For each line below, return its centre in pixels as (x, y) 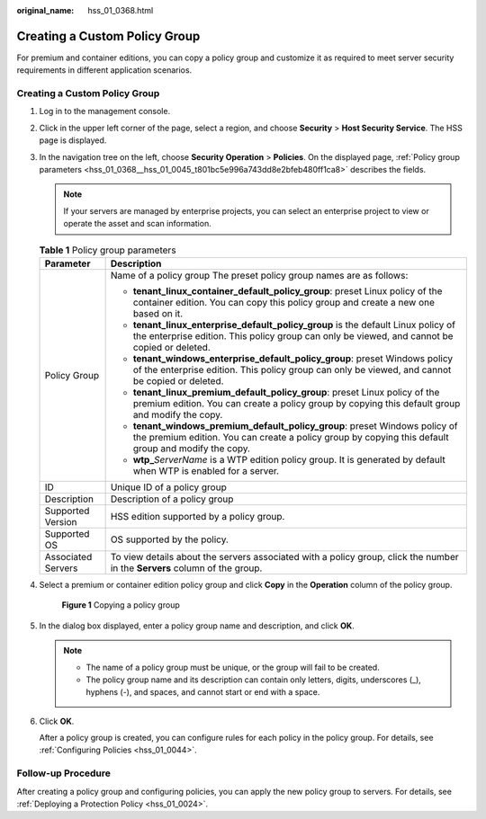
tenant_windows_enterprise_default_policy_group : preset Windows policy (293, 358)
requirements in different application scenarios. (104, 70)
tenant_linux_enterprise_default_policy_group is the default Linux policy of (294, 325)
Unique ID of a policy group (168, 487)
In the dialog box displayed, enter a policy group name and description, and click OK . (197, 626)
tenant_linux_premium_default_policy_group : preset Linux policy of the (286, 392)
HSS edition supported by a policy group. (198, 516)
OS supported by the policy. (170, 539)
